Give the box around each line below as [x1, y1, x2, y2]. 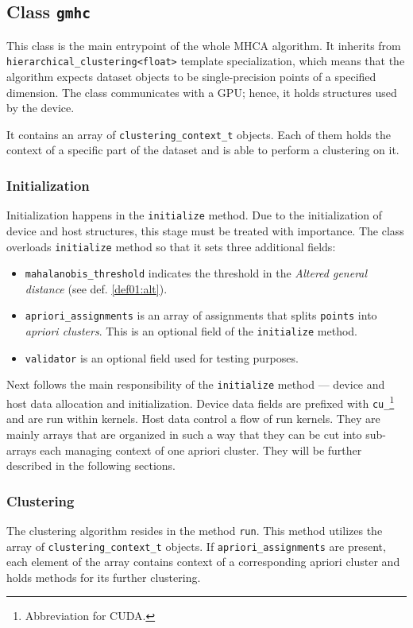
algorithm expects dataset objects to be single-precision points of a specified [6, 68, 376, 85]
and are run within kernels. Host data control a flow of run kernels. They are [6, 410, 380, 427]
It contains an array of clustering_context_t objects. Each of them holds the [6, 126, 391, 142]
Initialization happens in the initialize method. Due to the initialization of [6, 207, 382, 223]
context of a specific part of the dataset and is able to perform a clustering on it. [6, 141, 399, 158]
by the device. [6, 99, 75, 116]
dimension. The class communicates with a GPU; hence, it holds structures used [6, 83, 397, 100]
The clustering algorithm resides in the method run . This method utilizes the [6, 521, 383, 538]
